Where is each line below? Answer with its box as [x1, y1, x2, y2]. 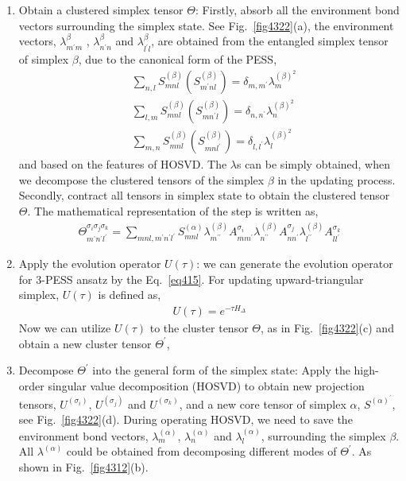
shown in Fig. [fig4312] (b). [18, 458, 149, 475]
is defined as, [98, 286, 161, 303]
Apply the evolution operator [18, 255, 161, 272]
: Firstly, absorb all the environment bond [195, 2, 400, 17]
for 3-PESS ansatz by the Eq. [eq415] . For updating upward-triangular [18, 270, 364, 287]
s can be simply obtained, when [236, 156, 391, 173]
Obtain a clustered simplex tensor [18, 2, 184, 17]
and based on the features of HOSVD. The [18, 156, 227, 173]
